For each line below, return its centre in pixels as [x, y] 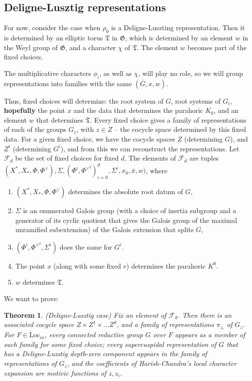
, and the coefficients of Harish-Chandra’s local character [152, 363]
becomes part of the [217, 47]
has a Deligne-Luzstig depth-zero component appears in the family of [106, 354]
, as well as [116, 73]
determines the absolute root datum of [126, 191]
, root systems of [196, 100]
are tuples [204, 158]
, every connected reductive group [94, 335]
